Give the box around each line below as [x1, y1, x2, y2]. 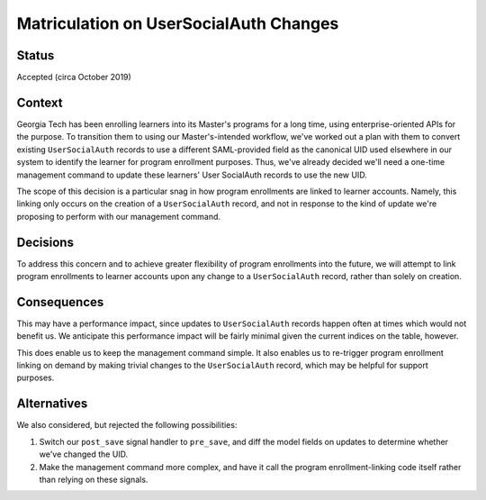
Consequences [16, 294, 104, 310]
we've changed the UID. [39, 449, 129, 459]
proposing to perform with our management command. [16, 211, 220, 222]
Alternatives [16, 396, 88, 412]
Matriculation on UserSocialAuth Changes [16, 14, 339, 33]
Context [16, 95, 63, 110]
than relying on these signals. [39, 474, 148, 485]
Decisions [16, 234, 74, 250]
